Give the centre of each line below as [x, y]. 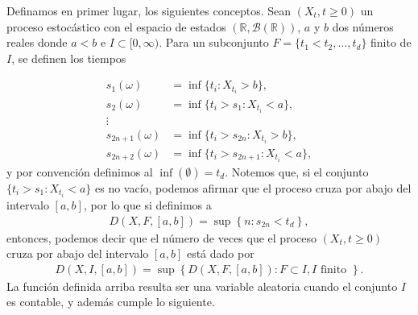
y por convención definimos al [80, 171]
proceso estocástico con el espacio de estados [116, 26]
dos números [363, 26]
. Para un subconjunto [214, 42]
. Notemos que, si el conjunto [297, 171]
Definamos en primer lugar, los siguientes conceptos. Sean [149, 10]
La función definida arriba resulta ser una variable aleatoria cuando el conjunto [202, 286]
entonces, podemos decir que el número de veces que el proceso [161, 237]
